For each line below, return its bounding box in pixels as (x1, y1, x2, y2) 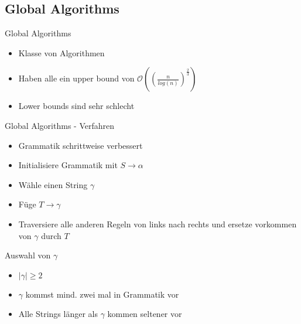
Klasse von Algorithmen (18, 46, 105, 59)
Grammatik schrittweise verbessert (18, 139, 143, 151)
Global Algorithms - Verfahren (5, 119, 114, 131)
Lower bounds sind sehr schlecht (18, 100, 135, 112)
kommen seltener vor (107, 308, 182, 320)
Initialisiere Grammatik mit (18, 159, 118, 171)
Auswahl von (5, 249, 51, 261)
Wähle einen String (18, 178, 88, 190)
